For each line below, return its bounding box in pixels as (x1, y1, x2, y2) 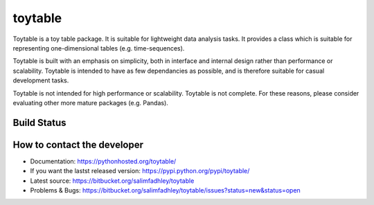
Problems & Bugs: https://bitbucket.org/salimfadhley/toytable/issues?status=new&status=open (30, 186, 301, 194)
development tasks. (12, 76, 69, 84)
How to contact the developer (12, 139, 144, 150)
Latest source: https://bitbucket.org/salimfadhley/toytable (30, 177, 195, 185)
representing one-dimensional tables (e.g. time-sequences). (12, 44, 185, 52)
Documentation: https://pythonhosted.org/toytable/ (30, 157, 177, 166)
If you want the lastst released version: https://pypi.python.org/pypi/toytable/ (30, 167, 250, 175)
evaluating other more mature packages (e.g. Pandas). (12, 98, 169, 107)
